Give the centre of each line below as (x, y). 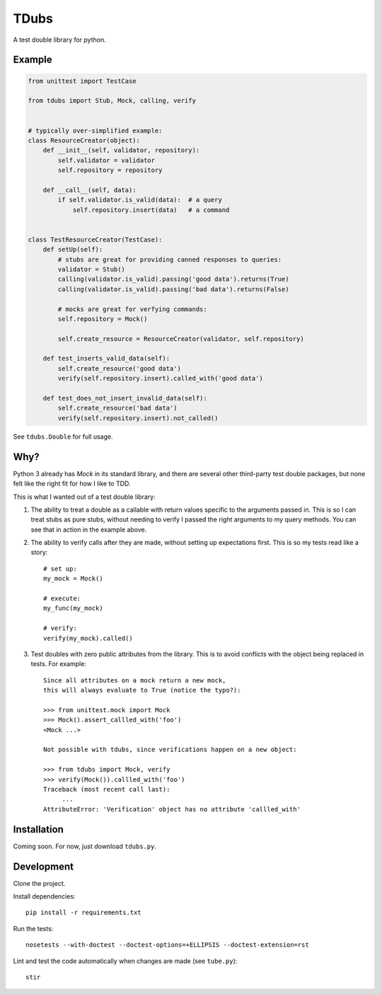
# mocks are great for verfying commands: (133, 309)
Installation (38, 829)
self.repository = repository (110, 170)
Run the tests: (33, 928)
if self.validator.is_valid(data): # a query (140, 200)
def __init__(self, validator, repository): (121, 150)
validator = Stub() (91, 269)
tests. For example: (58, 664)
